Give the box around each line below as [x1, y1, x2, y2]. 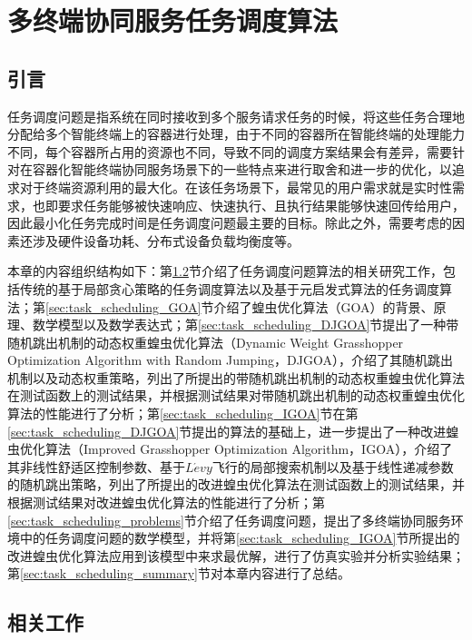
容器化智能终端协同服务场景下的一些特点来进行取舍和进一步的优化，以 [32, 160, 452, 179]
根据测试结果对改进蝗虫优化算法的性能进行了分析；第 [7, 493, 325, 512]
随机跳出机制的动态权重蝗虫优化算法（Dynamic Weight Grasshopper [7, 332, 404, 351]
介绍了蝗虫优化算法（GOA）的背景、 [213, 297, 434, 316]
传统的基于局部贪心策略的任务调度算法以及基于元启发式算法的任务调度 [19, 279, 439, 298]
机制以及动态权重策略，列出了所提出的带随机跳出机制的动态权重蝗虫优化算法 [7, 368, 465, 387]
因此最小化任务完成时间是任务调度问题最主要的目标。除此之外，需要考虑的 [7, 213, 452, 232]
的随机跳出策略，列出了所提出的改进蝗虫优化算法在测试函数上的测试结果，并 [7, 475, 465, 494]
